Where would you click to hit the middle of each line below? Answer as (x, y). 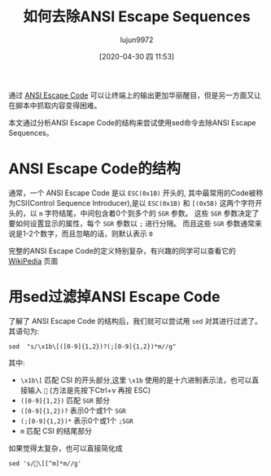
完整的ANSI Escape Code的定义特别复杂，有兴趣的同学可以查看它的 (122, 251)
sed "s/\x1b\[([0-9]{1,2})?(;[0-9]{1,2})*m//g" (92, 347)
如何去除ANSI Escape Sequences (137, 17)
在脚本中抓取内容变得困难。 (55, 105)
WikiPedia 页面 (33, 260)
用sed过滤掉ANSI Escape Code (114, 297)
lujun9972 (137, 39)
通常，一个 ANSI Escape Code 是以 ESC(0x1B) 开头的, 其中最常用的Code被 (132, 193)
